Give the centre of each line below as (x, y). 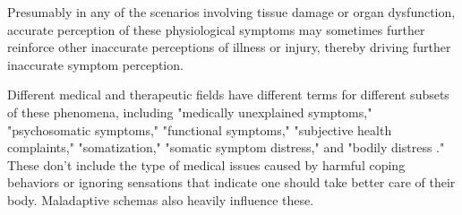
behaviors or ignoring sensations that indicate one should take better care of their (231, 182)
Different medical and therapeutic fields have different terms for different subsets (228, 95)
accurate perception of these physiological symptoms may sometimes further (216, 29)
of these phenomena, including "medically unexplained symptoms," (190, 112)
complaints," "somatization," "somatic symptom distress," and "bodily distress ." (226, 147)
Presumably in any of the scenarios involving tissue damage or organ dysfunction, (231, 12)
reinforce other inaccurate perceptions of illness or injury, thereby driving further (229, 47)
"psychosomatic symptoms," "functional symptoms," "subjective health (200, 129)
